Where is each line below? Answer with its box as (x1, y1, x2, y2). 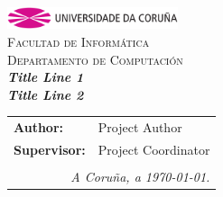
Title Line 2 (7, 85, 84, 103)
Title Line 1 (7, 67, 84, 86)
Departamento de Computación (7, 49, 183, 68)
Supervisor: (14, 139, 86, 158)
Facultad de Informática (7, 31, 150, 50)
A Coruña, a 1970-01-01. (70, 167, 210, 185)
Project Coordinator (98, 139, 210, 158)
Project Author (98, 118, 182, 137)
